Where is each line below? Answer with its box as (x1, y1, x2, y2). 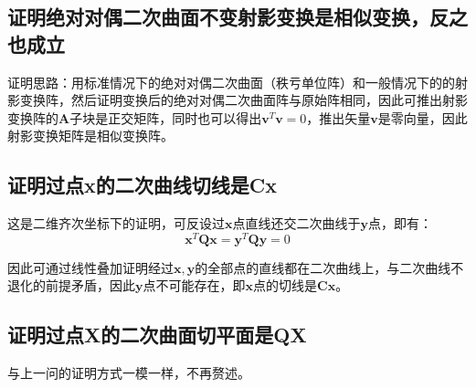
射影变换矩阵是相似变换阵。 (7, 126, 174, 145)
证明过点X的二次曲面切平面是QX (7, 320, 307, 349)
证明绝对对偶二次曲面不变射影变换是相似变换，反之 (7, 3, 468, 31)
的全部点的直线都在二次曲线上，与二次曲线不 (195, 257, 464, 277)
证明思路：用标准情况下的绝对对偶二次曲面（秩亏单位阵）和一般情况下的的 (7, 72, 455, 91)
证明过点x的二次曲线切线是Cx (7, 171, 277, 199)
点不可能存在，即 (143, 276, 246, 295)
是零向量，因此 (377, 108, 468, 127)
